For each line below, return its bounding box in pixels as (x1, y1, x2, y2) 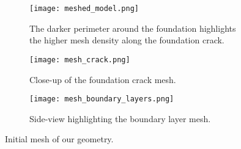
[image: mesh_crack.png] (29, 55, 130, 64)
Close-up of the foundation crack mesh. (29, 73, 176, 85)
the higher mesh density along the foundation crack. (29, 34, 224, 46)
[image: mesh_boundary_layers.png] (29, 95, 174, 104)
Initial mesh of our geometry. (5, 133, 114, 145)
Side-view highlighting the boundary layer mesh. (29, 112, 211, 125)
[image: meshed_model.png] (29, 4, 139, 13)
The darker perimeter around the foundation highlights (29, 21, 236, 34)
